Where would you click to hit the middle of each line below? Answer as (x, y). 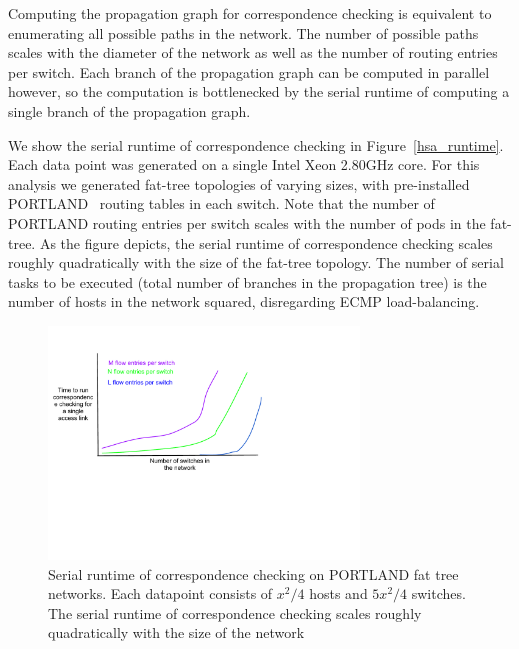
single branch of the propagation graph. (129, 110)
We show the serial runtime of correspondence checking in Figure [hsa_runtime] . (256, 144)
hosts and (338, 593)
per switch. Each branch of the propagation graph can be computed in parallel (249, 71)
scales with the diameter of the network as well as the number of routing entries (253, 52)
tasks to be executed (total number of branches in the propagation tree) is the (247, 281)
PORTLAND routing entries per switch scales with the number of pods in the (247, 222)
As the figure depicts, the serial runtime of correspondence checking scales (266, 242)
